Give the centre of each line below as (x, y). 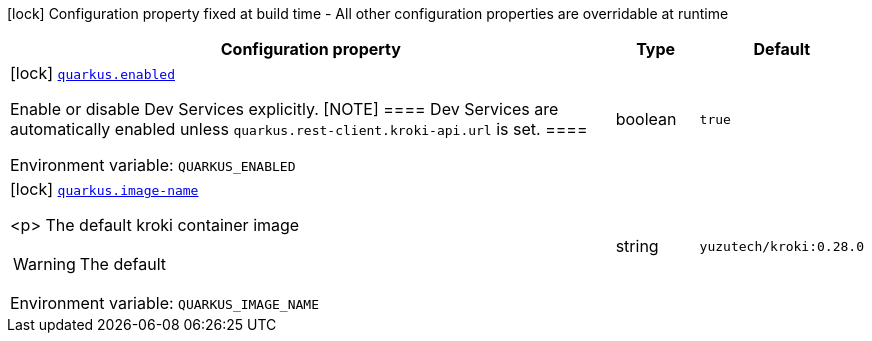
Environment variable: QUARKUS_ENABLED (153, 165)
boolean (646, 119)
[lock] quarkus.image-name (104, 189)
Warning (44, 264)
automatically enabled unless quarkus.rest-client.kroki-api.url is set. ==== (299, 129)
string (637, 246)
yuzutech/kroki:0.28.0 (781, 246)
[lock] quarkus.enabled (92, 73)
